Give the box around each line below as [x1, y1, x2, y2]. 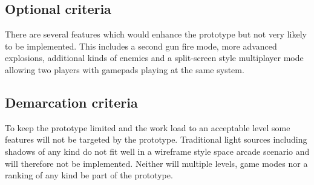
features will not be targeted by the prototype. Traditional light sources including [5, 133, 307, 146]
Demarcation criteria [5, 92, 138, 111]
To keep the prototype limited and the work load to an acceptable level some [5, 121, 290, 134]
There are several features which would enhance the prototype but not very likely [5, 28, 307, 41]
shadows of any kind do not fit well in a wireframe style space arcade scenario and [5, 144, 310, 157]
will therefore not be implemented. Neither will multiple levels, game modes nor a [5, 157, 308, 169]
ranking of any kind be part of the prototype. [5, 169, 173, 181]
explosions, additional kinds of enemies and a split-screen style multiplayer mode [5, 51, 304, 64]
